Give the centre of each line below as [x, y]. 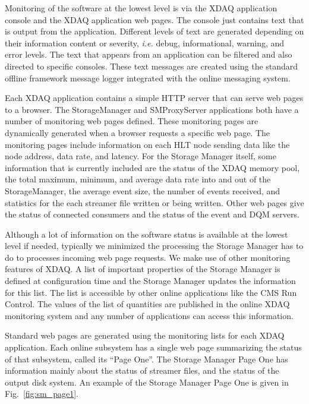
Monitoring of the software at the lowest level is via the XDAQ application [141, 8]
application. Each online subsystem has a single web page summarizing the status [153, 347]
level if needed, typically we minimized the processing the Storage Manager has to [154, 246]
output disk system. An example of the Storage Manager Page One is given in [147, 382]
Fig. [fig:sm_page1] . [42, 394]
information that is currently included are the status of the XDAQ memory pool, [152, 167]
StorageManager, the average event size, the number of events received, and [143, 190]
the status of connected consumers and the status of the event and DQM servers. [152, 214]
